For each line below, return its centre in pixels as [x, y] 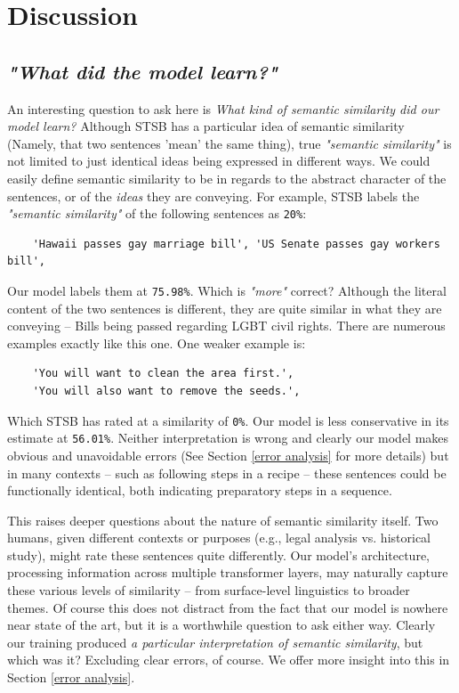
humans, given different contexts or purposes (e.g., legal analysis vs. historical [219, 538]
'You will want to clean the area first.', [163, 374]
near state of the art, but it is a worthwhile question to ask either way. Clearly [221, 625]
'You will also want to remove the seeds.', [166, 391]
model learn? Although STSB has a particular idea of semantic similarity [206, 126]
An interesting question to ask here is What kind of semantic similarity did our [223, 108]
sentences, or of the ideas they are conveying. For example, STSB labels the [213, 196]
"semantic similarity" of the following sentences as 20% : [157, 213]
